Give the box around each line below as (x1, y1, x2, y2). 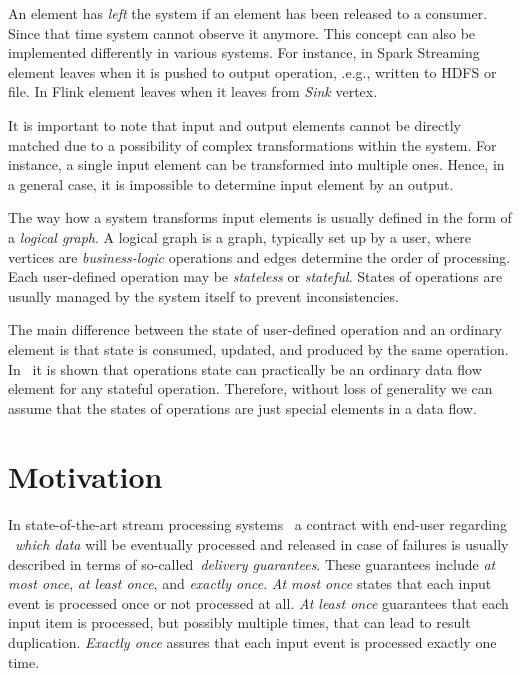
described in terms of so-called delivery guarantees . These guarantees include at (8, 553, 496, 574)
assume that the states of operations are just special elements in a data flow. (8, 397, 477, 418)
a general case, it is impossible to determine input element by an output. (8, 173, 454, 194)
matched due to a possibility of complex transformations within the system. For (8, 134, 497, 155)
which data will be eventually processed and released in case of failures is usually (15, 534, 509, 554)
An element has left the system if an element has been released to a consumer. (8, 3, 488, 23)
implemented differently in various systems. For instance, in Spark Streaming (8, 42, 480, 63)
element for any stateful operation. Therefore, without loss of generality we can (8, 378, 493, 399)
